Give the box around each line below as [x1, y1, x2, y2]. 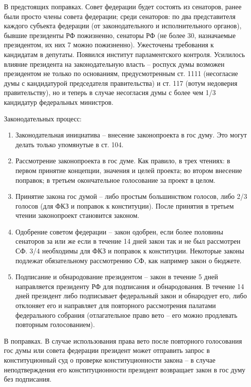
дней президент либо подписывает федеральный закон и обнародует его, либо [15, 290, 247, 301]
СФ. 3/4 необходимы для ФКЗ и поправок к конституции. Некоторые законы [15, 246, 244, 256]
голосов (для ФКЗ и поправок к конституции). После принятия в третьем [15, 200, 234, 211]
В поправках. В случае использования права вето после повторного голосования [4, 335, 242, 346]
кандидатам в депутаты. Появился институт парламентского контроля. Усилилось [4, 49, 245, 59]
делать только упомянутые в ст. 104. [15, 139, 124, 149]
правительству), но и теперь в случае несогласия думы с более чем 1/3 [4, 87, 216, 97]
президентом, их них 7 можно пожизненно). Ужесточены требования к [4, 39, 214, 50]
